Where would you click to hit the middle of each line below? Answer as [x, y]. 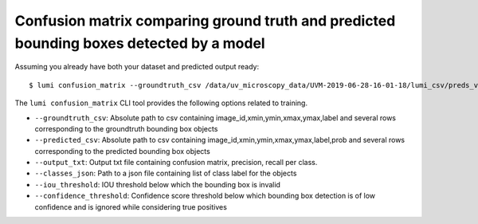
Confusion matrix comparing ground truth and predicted [205, 21]
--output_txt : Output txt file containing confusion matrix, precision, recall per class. [176, 163]
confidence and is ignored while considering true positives [131, 206]
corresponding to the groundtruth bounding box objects [126, 128]
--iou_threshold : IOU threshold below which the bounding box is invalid [157, 184]
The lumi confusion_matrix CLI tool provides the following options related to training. [161, 103]
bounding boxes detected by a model [140, 43]
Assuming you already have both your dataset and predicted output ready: [137, 67]
